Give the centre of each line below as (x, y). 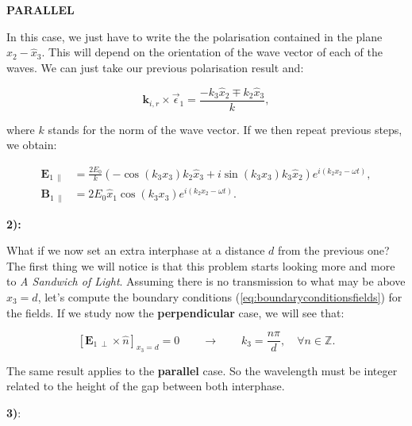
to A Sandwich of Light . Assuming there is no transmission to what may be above (206, 281)
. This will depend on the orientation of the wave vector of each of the (212, 52)
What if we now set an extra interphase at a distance (136, 250)
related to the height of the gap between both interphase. (146, 386)
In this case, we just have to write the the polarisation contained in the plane (194, 36)
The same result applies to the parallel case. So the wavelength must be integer (202, 370)
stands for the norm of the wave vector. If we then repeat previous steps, (225, 129)
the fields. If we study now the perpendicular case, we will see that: (175, 312)
